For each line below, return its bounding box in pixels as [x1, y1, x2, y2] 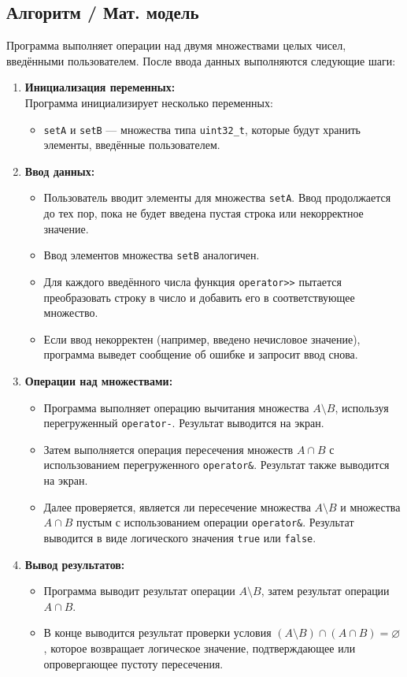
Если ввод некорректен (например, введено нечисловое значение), [43, 330, 361, 347]
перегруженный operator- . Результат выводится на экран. [43, 415, 324, 431]
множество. [43, 304, 98, 321]
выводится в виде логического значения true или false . [43, 529, 316, 545]
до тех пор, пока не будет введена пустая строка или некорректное [43, 205, 364, 221]
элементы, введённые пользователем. [43, 136, 220, 153]
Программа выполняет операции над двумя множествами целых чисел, [6, 37, 346, 54]
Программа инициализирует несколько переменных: [24, 94, 273, 110]
